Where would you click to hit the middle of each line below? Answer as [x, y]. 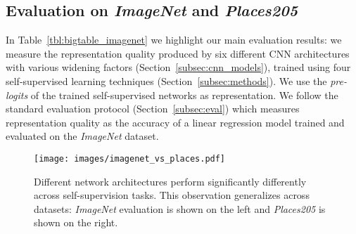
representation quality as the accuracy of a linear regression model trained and [175, 122]
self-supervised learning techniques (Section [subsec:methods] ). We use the [166, 80]
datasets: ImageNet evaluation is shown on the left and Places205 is [180, 208]
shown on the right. [76, 222]
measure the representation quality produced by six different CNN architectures [178, 53]
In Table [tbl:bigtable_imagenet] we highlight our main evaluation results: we [174, 40]
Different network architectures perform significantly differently [170, 181]
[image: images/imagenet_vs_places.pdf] [130, 158]
